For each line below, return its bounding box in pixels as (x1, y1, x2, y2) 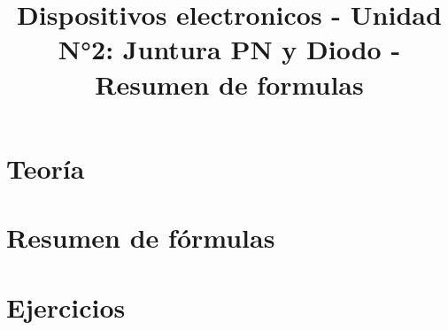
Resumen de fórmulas (6, 219, 275, 256)
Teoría (6, 150, 85, 186)
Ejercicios (6, 288, 126, 325)
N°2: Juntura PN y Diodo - (58, 31, 401, 67)
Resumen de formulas (95, 65, 364, 102)
